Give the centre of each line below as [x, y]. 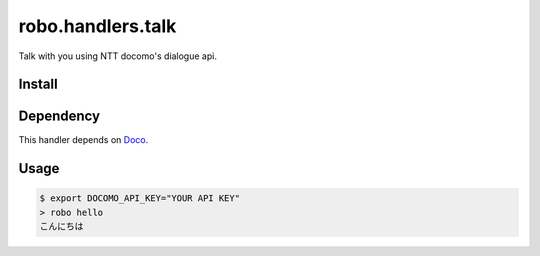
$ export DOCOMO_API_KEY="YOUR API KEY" [139, 198]
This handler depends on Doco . [83, 140]
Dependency [59, 116]
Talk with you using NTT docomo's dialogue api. [117, 56]
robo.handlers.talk [97, 26]
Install [38, 84]
